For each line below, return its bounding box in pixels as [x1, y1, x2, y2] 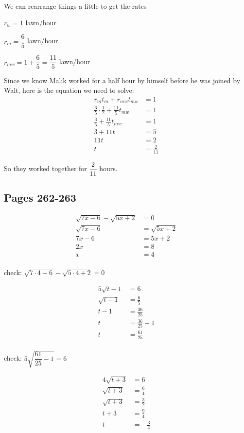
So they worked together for [4, 163, 87, 173]
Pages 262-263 [4, 190, 76, 205]
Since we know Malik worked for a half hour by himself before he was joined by [4, 75, 241, 86]
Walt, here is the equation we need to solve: [4, 85, 134, 95]
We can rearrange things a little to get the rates [4, 1, 147, 11]
